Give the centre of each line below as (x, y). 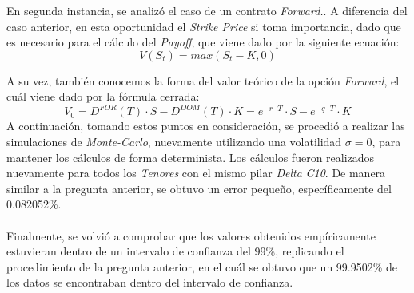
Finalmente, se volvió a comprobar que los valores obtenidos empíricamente (191, 235)
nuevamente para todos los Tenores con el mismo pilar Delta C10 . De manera (196, 173)
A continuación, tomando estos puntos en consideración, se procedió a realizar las (206, 126)
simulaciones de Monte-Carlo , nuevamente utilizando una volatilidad (174, 142)
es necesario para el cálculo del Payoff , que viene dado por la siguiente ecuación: (203, 42)
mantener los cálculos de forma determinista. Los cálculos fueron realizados (191, 157)
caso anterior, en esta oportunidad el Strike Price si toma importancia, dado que (204, 26)
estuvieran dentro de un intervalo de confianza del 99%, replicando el (175, 251)
